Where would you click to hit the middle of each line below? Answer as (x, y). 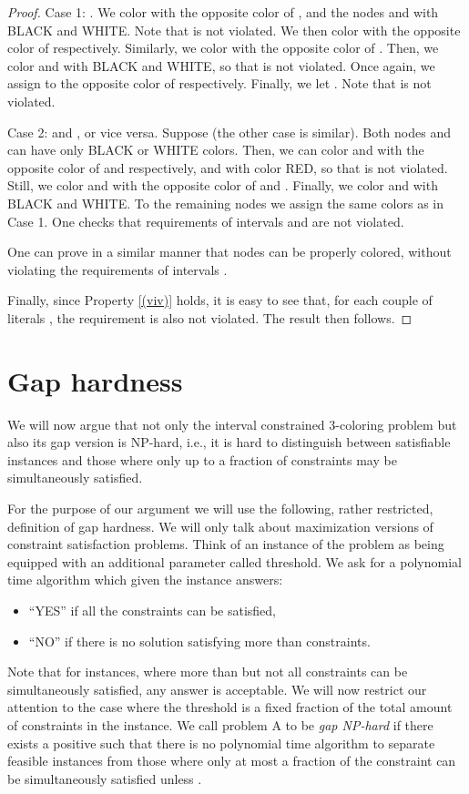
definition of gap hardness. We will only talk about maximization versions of (220, 526)
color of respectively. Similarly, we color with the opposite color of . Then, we (223, 48)
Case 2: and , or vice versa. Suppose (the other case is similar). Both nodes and (229, 132)
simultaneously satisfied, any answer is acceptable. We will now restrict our (217, 689)
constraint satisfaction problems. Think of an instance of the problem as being (226, 544)
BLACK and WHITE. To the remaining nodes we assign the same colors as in (226, 203)
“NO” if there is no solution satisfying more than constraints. (199, 641)
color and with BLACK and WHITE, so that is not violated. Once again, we (221, 65)
